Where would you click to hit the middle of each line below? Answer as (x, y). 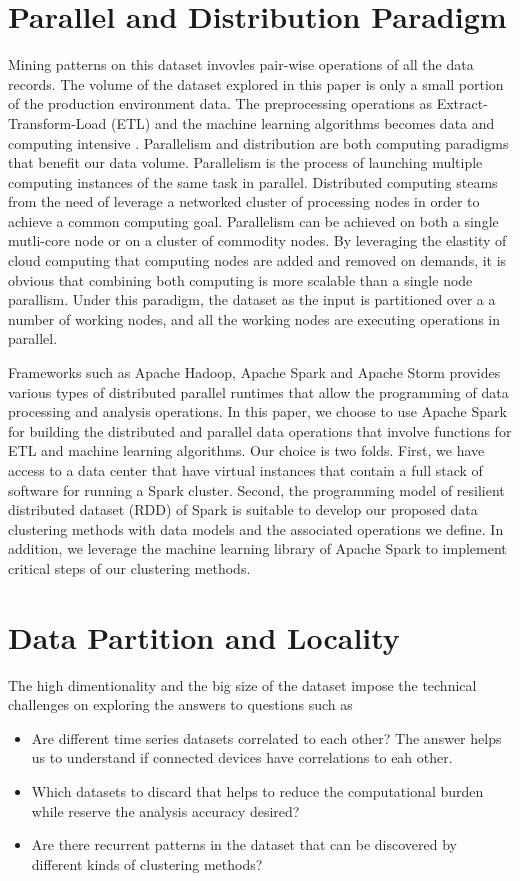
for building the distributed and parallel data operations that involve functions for (260, 430)
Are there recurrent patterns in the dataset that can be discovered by (244, 844)
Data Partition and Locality (204, 636)
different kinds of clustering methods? (147, 863)
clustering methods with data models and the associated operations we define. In (256, 528)
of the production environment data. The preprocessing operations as (220, 103)
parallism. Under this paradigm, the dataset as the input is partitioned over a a (252, 299)
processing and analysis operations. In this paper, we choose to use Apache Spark (257, 411)
